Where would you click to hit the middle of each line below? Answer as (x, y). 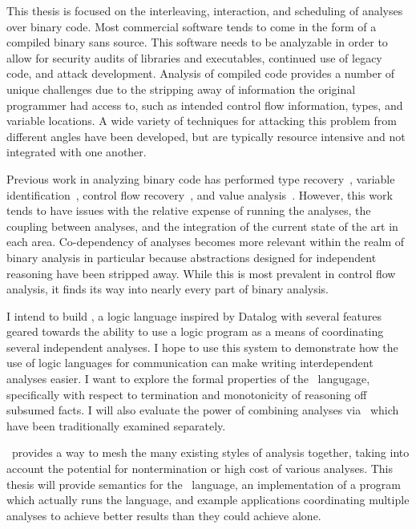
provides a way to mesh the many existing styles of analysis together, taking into (210, 452)
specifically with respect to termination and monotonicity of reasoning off (187, 394)
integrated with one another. (77, 152)
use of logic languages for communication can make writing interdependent (190, 363)
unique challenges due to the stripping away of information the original (181, 89)
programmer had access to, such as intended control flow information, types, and (205, 105)
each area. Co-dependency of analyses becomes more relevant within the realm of (206, 242)
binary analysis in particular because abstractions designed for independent (192, 257)
